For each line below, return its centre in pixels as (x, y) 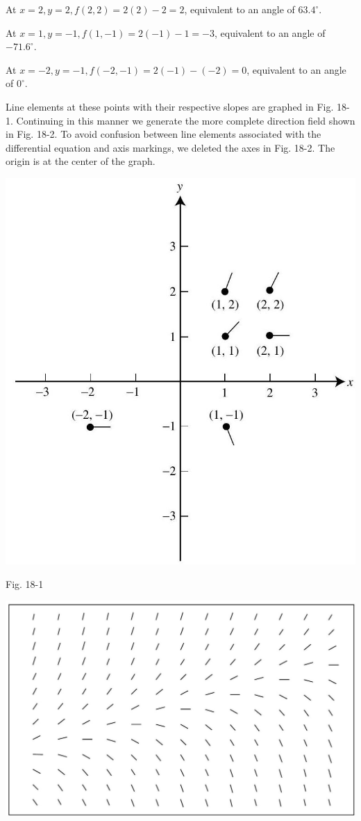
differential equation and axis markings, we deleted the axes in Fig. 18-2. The (170, 147)
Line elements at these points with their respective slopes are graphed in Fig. (170, 106)
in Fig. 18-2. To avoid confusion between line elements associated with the (163, 134)
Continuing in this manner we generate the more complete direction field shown (186, 120)
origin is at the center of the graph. (81, 161)
